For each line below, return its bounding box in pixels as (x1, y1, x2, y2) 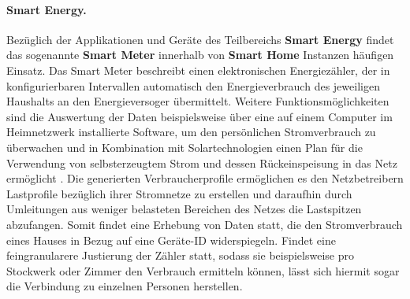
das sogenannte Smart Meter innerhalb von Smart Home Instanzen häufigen (6, 46, 394, 63)
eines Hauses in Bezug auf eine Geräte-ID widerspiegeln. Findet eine (6, 231, 336, 248)
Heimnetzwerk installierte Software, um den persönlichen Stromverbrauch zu (6, 124, 376, 140)
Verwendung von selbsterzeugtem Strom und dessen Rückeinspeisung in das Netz (6, 154, 397, 171)
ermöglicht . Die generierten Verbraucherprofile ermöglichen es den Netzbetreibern (6, 170, 404, 186)
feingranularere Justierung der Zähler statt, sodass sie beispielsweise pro (6, 247, 354, 264)
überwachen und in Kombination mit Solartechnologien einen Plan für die (6, 138, 363, 155)
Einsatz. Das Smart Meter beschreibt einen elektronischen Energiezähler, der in (6, 61, 390, 78)
